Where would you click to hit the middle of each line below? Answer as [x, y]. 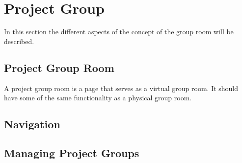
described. [19, 41]
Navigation [32, 124]
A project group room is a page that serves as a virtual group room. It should [121, 88]
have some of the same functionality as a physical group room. [98, 98]
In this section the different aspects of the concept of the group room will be [119, 32]
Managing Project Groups [72, 152]
